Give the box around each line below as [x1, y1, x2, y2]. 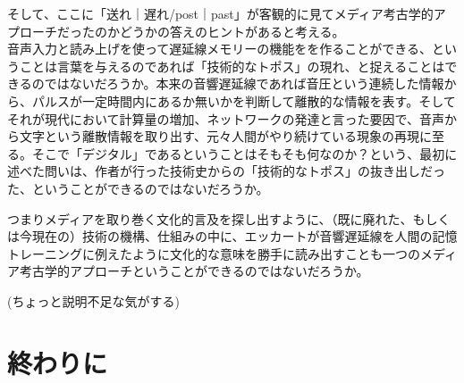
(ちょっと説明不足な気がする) [7, 291, 180, 310]
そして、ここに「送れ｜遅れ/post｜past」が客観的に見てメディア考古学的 [7, 4, 434, 22]
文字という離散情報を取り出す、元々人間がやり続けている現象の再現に [19, 127, 432, 146]
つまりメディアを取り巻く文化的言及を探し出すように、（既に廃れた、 [7, 209, 413, 228]
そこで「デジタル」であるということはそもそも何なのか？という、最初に [31, 144, 458, 162]
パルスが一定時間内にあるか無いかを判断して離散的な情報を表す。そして [31, 91, 456, 110]
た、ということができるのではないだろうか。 [7, 179, 269, 197]
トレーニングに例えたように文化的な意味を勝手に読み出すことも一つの [7, 244, 420, 262]
